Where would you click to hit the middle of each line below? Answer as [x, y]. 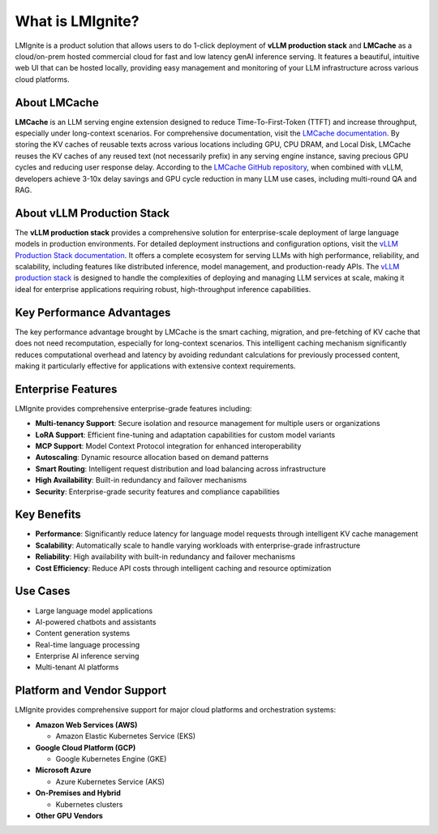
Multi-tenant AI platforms [77, 667]
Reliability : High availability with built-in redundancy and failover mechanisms [165, 557]
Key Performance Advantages [93, 312]
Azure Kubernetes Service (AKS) [110, 781]
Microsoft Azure [63, 770]
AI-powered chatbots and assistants [96, 621]
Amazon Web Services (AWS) [86, 724]
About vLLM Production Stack [92, 213]
